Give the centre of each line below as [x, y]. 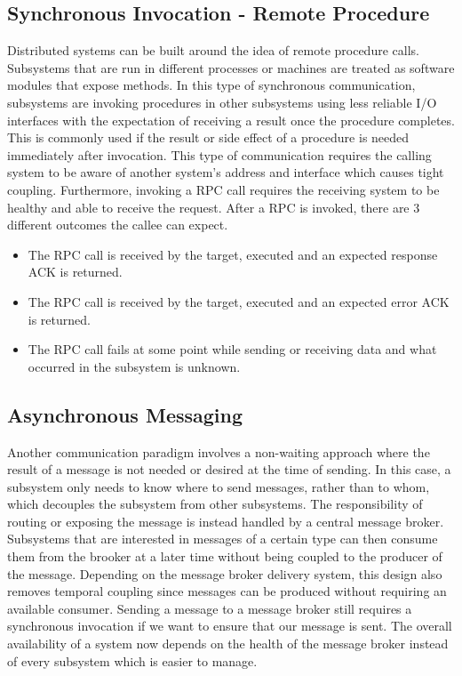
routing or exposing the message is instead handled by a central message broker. [226, 521]
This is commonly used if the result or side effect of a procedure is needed [208, 137]
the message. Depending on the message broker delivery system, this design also [225, 573]
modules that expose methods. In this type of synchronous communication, [211, 85]
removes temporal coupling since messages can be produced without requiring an [227, 591]
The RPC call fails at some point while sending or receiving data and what [232, 349]
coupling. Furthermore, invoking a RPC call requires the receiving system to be [223, 189]
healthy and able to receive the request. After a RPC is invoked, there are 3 [214, 207]
